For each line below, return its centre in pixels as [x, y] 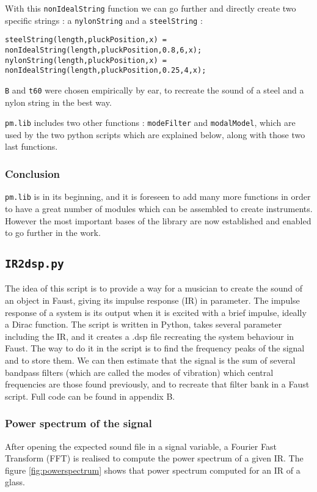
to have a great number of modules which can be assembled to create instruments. [159, 208]
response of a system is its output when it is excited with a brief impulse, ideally [156, 312]
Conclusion [32, 173]
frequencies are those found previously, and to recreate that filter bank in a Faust [157, 384]
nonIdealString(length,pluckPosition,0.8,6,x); [104, 50]
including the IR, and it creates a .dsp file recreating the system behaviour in [150, 336]
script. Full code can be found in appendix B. [90, 396]
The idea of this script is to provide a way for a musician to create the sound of [154, 288]
